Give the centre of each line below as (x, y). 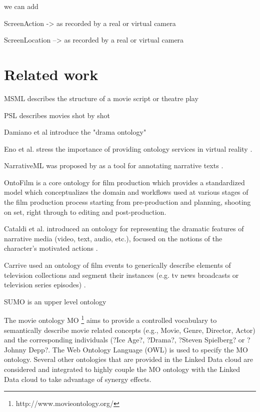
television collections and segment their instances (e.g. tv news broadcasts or (121, 275)
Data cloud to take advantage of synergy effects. (78, 379)
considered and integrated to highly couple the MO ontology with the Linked (122, 369)
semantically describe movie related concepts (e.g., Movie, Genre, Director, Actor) (130, 330)
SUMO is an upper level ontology (55, 301)
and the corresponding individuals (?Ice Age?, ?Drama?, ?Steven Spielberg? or (124, 340)
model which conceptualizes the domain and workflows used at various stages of (126, 192)
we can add (21, 6)
